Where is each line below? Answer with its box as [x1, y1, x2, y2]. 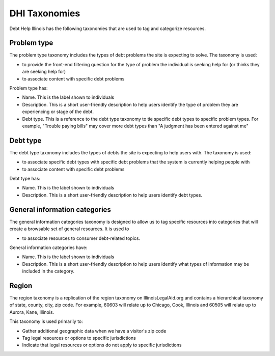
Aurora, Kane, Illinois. [9, 309, 54, 315]
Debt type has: [9, 176, 41, 182]
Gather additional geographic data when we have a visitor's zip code [22, 327, 167, 334]
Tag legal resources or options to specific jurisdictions [22, 335, 136, 341]
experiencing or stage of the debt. [22, 108, 94, 115]
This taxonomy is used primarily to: [9, 318, 84, 324]
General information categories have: [9, 244, 88, 251]
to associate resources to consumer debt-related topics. [22, 235, 140, 241]
